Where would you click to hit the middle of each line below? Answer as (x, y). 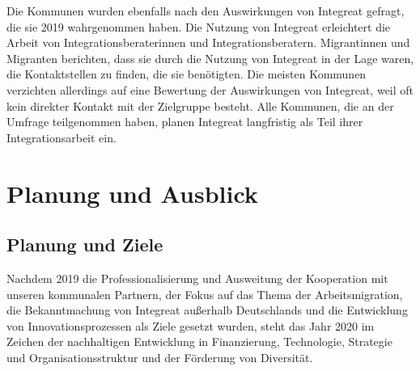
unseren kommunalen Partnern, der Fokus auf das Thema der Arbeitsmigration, (205, 294)
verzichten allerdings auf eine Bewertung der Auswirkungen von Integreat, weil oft (210, 89)
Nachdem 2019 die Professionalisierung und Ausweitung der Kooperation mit (197, 278)
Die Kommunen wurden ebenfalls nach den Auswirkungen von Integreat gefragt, (206, 11)
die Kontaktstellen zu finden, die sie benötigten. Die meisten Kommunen (187, 74)
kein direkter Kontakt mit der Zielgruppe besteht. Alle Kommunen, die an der (200, 105)
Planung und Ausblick (132, 193)
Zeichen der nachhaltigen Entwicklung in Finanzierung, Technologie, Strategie (199, 341)
